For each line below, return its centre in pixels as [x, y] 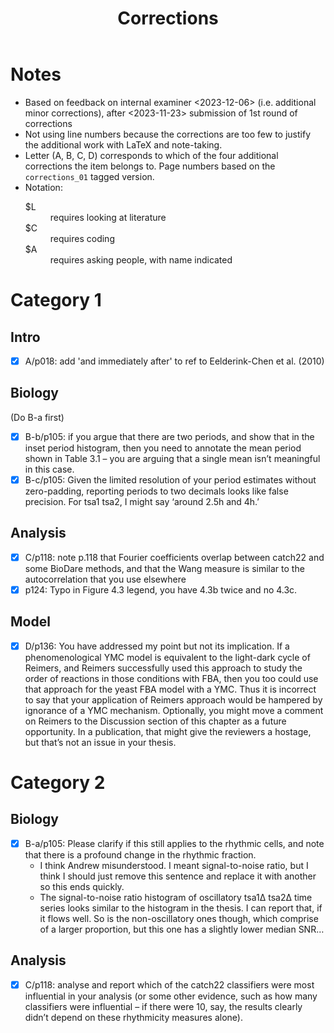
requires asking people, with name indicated [141, 259]
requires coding [82, 238]
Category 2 [58, 782]
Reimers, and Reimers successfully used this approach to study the [163, 668]
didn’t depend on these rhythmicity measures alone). [133, 1017]
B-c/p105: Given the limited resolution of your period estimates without [170, 479]
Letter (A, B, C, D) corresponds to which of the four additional [151, 155]
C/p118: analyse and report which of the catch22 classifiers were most [169, 984]
